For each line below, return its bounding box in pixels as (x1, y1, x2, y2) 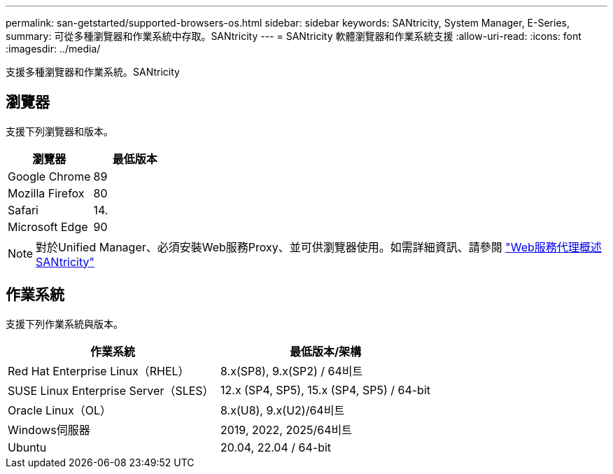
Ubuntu (8, 440, 47, 454)
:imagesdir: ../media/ (6, 43, 101, 55)
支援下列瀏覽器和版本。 (6, 125, 113, 137)
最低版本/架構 (289, 344, 362, 358)
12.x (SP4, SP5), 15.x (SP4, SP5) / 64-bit (220, 382, 430, 397)
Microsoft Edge (8, 219, 88, 234)
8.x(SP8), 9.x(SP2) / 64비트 (220, 363, 363, 378)
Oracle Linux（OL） (8, 403, 111, 417)
